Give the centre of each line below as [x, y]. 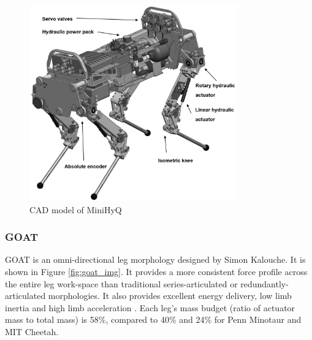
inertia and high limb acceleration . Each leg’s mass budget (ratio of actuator [150, 307]
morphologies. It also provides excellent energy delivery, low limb [170, 296]
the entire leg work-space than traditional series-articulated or [121, 283]
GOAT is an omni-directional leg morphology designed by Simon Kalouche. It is [155, 259]
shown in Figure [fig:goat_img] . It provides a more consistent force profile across [156, 271]
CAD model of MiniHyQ [76, 209]
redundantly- [264, 283]
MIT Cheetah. [32, 331]
